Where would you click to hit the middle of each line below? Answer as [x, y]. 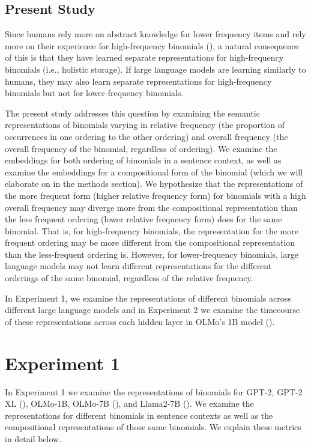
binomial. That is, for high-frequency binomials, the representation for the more [152, 230]
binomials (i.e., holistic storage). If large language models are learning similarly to [155, 69]
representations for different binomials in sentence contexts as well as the [139, 415]
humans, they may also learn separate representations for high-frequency [138, 81]
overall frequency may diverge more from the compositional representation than [151, 207]
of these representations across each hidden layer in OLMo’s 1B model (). [140, 321]
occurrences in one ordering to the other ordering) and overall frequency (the [146, 136]
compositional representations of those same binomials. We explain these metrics [153, 427]
